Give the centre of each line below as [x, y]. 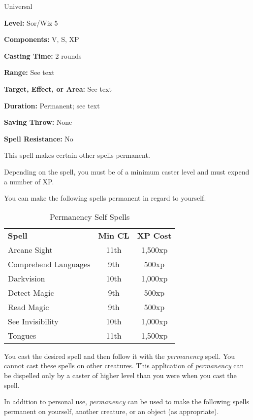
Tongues [22, 335]
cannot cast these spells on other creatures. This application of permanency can [124, 366]
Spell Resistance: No [39, 138]
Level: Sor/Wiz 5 [31, 22]
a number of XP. [29, 181]
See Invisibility [33, 321]
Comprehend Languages [49, 264]
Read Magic [29, 307]
